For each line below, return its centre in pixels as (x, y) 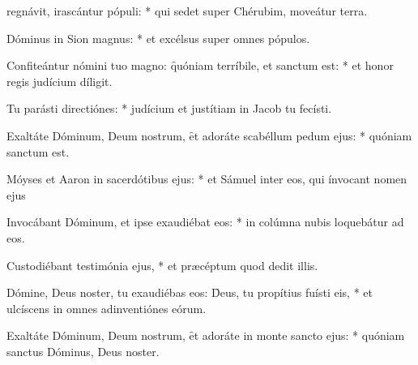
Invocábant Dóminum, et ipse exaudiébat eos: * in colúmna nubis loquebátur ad (205, 222)
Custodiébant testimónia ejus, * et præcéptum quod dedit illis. (162, 265)
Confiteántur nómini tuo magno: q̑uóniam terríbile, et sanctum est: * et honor (200, 65)
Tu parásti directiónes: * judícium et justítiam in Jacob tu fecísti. (169, 108)
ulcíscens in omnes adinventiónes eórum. (107, 308)
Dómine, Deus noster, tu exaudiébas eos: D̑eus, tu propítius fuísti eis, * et (190, 292)
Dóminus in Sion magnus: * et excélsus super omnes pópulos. (158, 38)
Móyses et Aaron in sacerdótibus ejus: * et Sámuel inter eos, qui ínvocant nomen (207, 179)
